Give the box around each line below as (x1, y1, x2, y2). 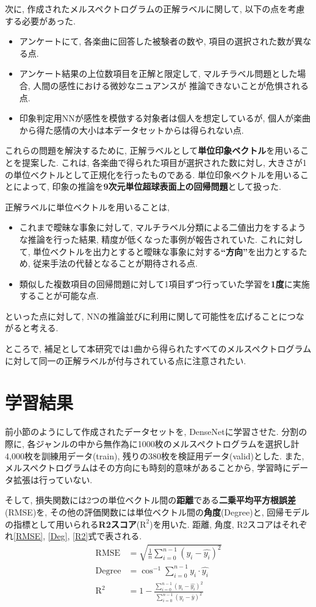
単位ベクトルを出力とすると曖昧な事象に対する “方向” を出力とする (33, 245, 299, 257)
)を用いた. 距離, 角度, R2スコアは (149, 517, 282, 530)
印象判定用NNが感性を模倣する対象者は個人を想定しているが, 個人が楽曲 (19, 112, 311, 124)
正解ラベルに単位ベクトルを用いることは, (5, 200, 170, 213)
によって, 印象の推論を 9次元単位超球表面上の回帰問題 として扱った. (13, 180, 281, 193)
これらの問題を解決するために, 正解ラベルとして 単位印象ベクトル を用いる (5, 144, 301, 157)
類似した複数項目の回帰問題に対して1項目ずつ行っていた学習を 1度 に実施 (19, 277, 310, 290)
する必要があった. (5, 14, 76, 27)
